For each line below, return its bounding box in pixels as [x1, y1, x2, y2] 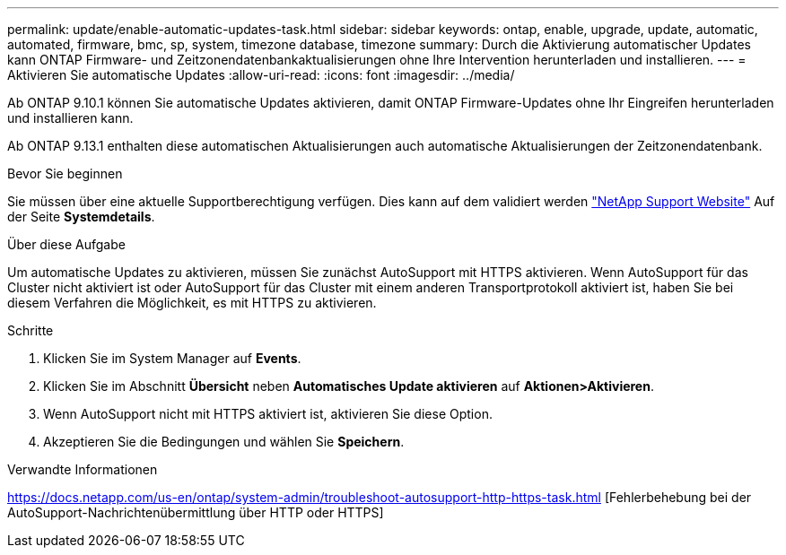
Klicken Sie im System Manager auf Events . [43, 351, 301, 366]
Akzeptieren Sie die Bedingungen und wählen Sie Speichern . [43, 434, 405, 449]
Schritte [7, 323, 54, 338]
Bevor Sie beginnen [7, 166, 123, 181]
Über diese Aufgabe [7, 237, 126, 252]
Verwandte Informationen [7, 462, 158, 477]
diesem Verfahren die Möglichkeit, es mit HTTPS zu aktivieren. [7, 295, 377, 310]
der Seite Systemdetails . [7, 209, 155, 224]
